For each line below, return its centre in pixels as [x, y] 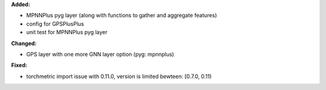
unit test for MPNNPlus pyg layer [67, 32]
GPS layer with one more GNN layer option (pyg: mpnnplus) [100, 54]
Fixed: [19, 65]
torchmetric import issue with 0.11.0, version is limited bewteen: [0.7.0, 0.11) [119, 76]
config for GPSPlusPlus [55, 23]
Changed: [24, 43]
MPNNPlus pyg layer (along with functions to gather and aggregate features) [122, 16]
